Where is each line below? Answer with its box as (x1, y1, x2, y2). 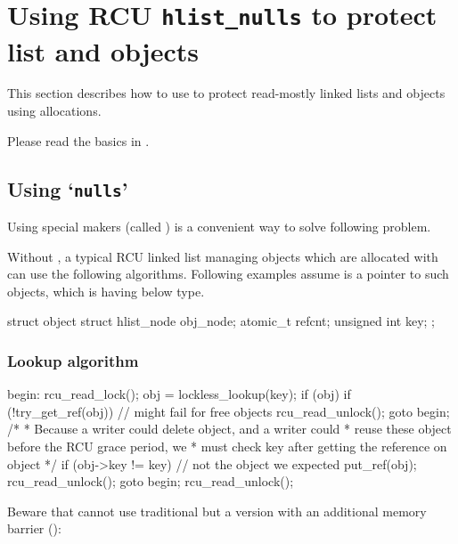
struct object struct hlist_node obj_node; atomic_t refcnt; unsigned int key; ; (7, 312, 435, 330)
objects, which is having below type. (7, 281, 205, 300)
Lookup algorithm (7, 349, 139, 371)
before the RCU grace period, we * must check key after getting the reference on (7, 436, 447, 455)
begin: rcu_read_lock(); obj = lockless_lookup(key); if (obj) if (7, 385, 351, 403)
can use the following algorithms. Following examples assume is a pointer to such (7, 264, 449, 283)
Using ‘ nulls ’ (7, 175, 128, 202)
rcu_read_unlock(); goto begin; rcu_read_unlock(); (7, 472, 294, 491)
